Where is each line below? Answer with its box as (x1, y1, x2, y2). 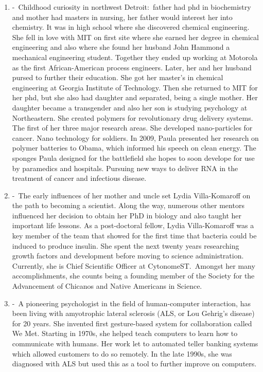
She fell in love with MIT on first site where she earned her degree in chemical (12, 31, 259, 42)
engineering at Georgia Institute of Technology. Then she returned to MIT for (12, 82, 258, 92)
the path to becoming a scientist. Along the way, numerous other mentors (12, 200, 244, 211)
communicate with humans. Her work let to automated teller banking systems (12, 338, 258, 348)
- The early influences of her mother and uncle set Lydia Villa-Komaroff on (12, 190, 251, 200)
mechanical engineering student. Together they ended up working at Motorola (12, 51, 258, 62)
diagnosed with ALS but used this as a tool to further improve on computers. (12, 358, 257, 369)
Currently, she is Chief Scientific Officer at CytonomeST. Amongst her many (12, 260, 255, 271)
